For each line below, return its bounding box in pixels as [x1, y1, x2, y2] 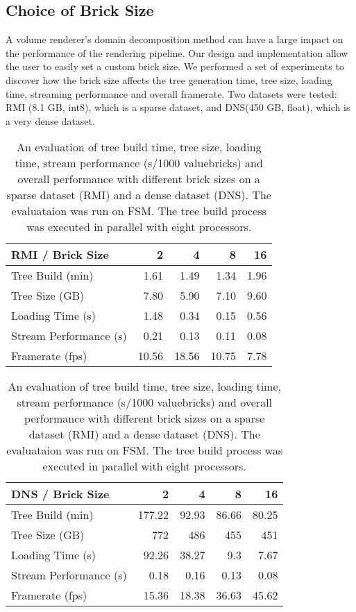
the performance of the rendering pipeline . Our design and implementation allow [6, 45, 348, 60]
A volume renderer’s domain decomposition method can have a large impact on [6, 32, 344, 46]
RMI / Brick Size [11, 246, 109, 263]
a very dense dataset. [6, 113, 95, 128]
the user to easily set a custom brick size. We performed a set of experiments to [6, 59, 344, 74]
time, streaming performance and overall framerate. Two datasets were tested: [6, 86, 337, 101]
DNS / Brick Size [11, 486, 110, 502]
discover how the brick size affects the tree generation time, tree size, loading [6, 72, 332, 87]
